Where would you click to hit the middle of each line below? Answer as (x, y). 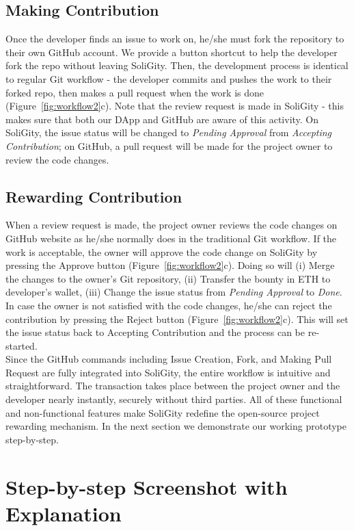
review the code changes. (57, 159)
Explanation (64, 513)
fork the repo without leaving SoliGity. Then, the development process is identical (177, 65)
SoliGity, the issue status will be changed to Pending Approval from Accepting (169, 132)
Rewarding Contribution (94, 196)
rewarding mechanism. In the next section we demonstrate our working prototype (176, 426)
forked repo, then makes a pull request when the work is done (135, 92)
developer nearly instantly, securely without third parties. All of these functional (174, 399)
